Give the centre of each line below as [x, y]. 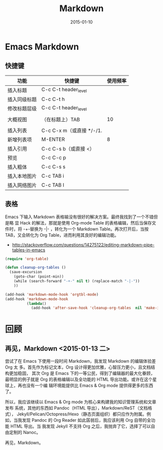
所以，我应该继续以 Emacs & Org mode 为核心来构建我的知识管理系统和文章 [81, 402]
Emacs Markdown [42, 47]
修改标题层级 [22, 109]
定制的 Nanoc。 [25, 432]
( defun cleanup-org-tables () [36, 268]
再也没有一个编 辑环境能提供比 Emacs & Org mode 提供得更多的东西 [86, 386]
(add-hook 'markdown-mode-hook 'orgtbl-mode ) [52, 294]
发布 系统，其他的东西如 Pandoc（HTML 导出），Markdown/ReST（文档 [76, 408]
